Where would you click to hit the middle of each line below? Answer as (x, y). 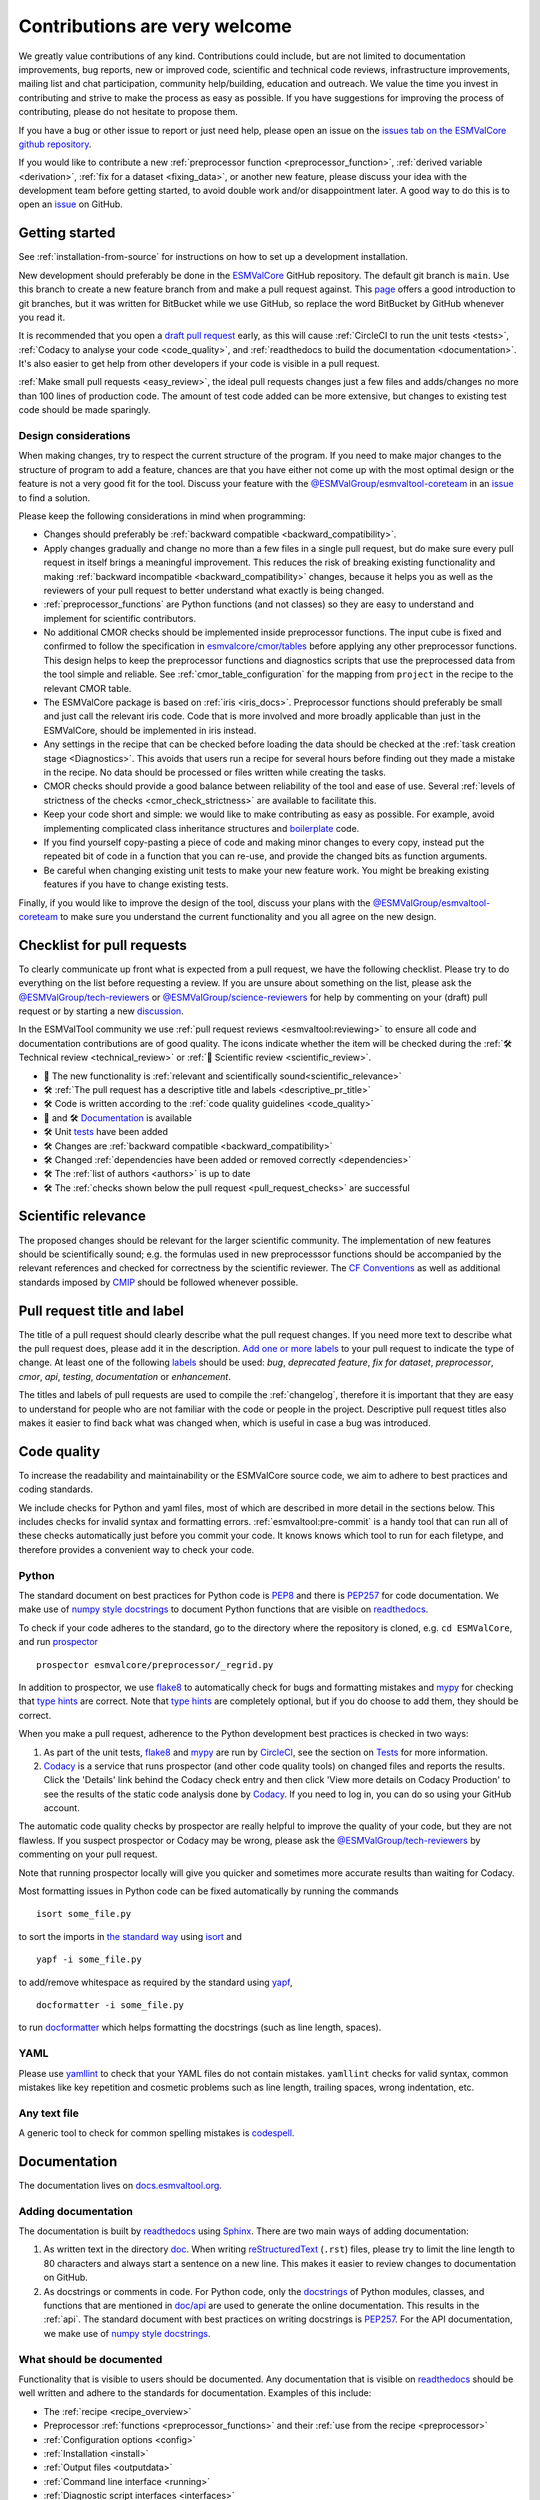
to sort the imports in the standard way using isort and (130, 1936)
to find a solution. (54, 497)
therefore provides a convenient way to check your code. (136, 1549)
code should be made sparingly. (85, 410)
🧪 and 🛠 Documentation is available (117, 1117)
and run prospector (58, 1642)
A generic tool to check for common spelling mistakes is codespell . (156, 2133)
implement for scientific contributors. (120, 618)
